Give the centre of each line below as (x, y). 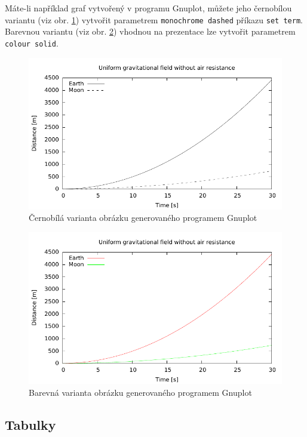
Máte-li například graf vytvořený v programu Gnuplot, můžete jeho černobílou (148, 8)
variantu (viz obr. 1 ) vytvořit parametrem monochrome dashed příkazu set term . (154, 19)
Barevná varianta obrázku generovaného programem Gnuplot (140, 393)
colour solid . (32, 43)
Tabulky (30, 425)
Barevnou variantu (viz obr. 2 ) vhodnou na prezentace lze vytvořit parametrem (150, 31)
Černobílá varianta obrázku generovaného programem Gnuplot (143, 218)
